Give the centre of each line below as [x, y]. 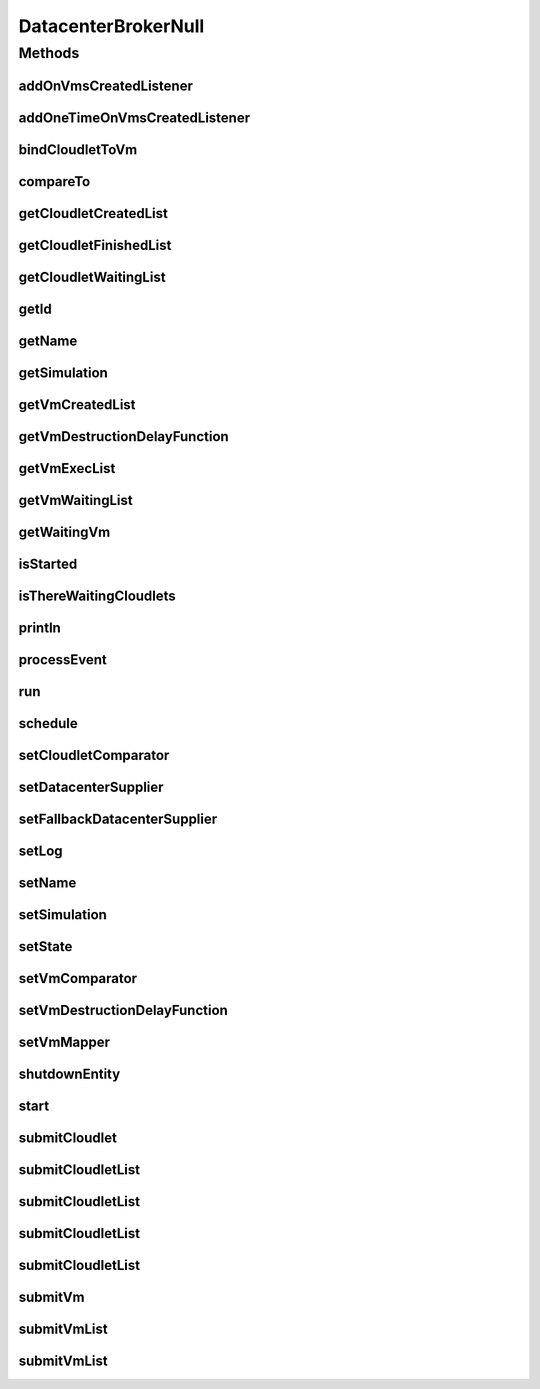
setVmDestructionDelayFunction [123, 1010]
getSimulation [63, 372]
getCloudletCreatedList [93, 213]
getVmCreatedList [77, 404]
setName [47, 883]
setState [45, 946]
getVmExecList [67, 468]
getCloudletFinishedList [95, 245]
